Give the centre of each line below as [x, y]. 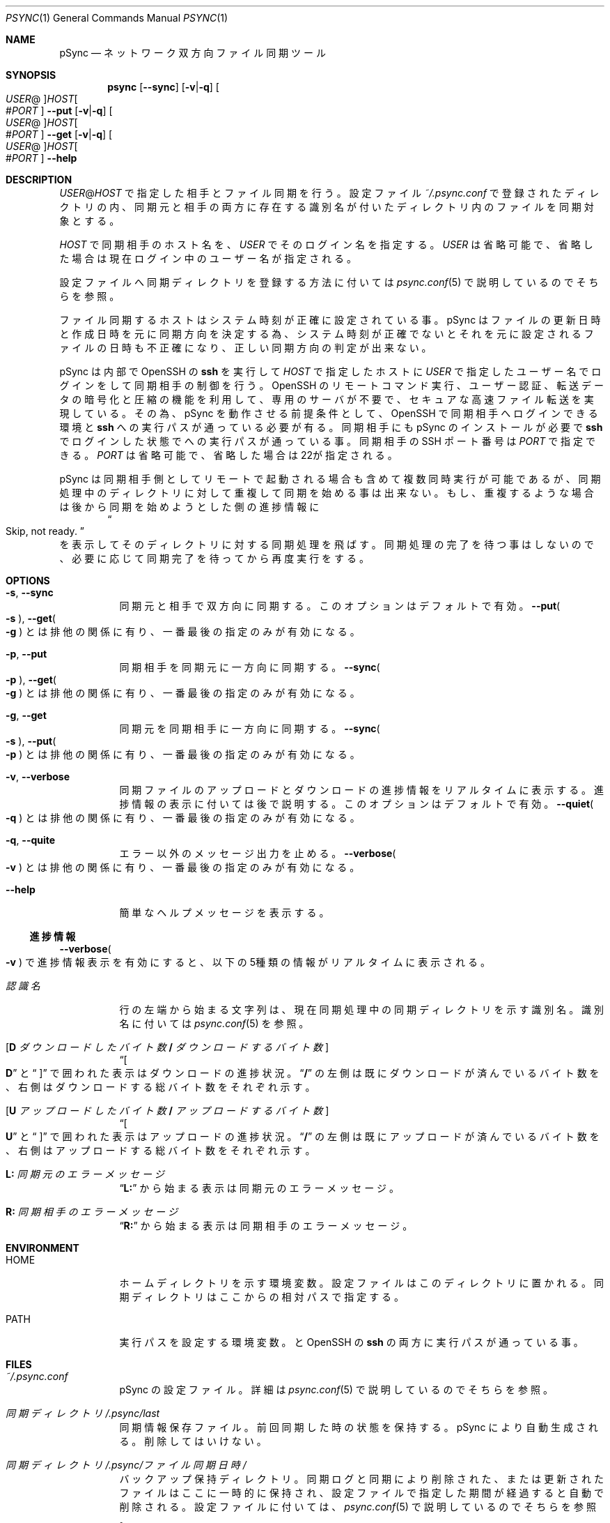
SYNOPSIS [31, 75]
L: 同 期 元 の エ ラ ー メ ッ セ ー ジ [85, 1174]
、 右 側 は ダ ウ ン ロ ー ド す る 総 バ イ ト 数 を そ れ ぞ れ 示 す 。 [161, 1087]
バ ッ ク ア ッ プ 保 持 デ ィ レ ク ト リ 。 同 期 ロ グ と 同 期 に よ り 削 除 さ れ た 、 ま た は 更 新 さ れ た [362, 1479]
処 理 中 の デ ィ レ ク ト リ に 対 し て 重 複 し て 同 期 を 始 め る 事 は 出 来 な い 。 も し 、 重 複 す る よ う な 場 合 [327, 493]
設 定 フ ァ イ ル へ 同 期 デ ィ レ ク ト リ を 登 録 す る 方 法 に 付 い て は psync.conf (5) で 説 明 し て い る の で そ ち [329, 282]
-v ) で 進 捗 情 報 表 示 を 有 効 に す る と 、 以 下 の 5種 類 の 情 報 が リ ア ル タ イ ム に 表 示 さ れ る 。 [248, 962]
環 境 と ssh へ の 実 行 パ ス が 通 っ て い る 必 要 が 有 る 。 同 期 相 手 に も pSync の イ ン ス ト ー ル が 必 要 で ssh [331, 427]
